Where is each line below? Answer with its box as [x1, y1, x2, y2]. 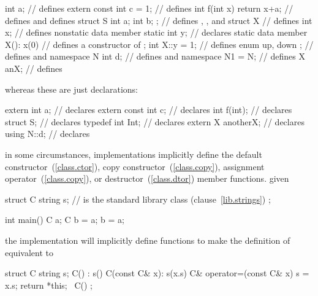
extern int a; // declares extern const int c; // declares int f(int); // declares [5, 103, 292, 116]
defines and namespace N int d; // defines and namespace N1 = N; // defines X [5, 50, 305, 63]
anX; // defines [5, 61, 62, 74]
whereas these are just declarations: [5, 82, 138, 95]
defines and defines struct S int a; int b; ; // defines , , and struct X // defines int [5, 14, 312, 26]
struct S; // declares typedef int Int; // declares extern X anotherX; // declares [5, 115, 305, 128]
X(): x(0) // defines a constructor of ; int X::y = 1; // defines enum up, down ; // [5, 37, 314, 50]
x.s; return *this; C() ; [5, 278, 93, 291]
